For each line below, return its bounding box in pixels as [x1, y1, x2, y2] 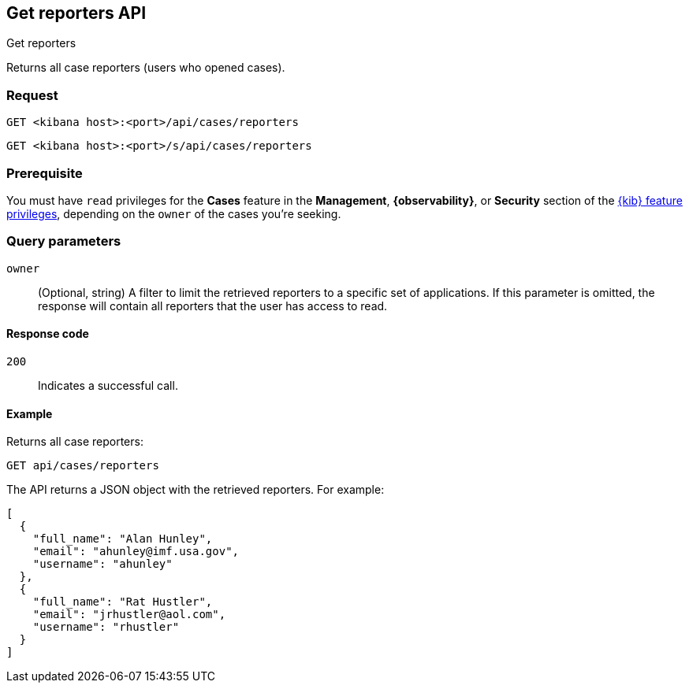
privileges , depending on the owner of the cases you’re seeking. [6, 206, 341, 220]
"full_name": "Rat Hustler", [32, 595, 213, 609]
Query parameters [6, 233, 121, 250]
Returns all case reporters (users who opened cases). [6, 61, 285, 75]
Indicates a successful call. [38, 378, 178, 392]
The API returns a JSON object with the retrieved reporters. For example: [6, 483, 385, 497]
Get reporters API [6, 3, 147, 23]
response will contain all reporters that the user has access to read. [38, 298, 388, 313]
